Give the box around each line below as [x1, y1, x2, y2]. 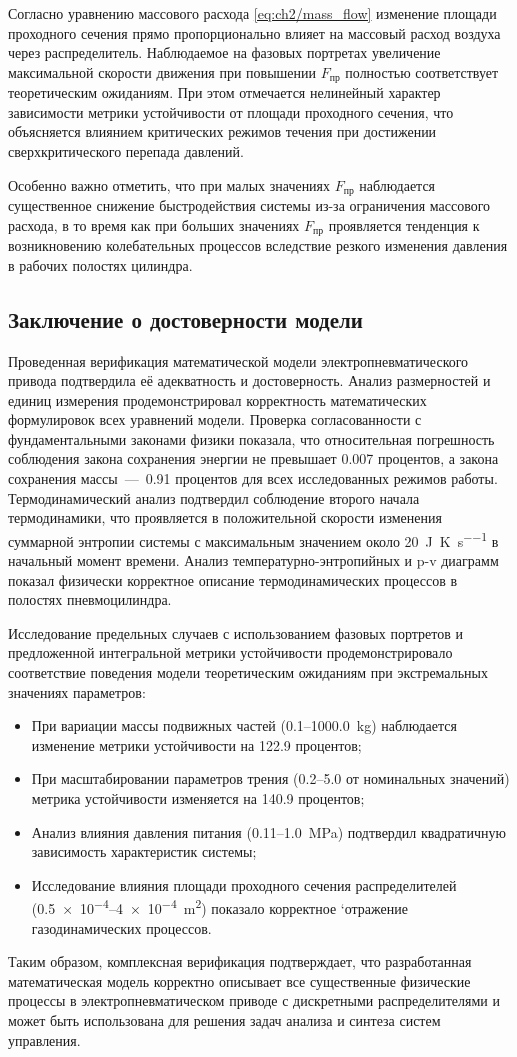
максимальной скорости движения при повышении [8, 61, 317, 82]
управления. [8, 1029, 81, 1050]
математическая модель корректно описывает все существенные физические [8, 970, 471, 991]
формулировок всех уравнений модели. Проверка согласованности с [8, 409, 422, 430]
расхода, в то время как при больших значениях [8, 214, 300, 235]
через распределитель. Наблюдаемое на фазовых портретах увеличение [8, 42, 441, 63]
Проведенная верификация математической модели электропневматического [8, 350, 469, 371]
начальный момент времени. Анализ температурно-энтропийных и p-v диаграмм [8, 550, 499, 571]
